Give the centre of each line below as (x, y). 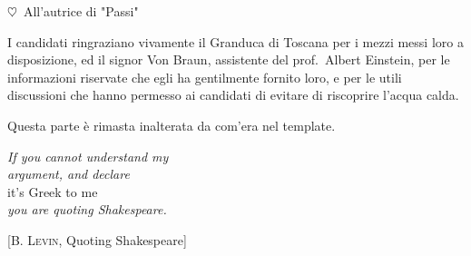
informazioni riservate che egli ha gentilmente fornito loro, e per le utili (205, 77)
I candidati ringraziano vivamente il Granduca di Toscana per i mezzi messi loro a (235, 41)
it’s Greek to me (53, 191)
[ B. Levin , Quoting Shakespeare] (97, 239)
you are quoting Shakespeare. (87, 209)
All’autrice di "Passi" (81, 11)
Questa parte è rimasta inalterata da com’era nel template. (172, 125)
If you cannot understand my (88, 156)
